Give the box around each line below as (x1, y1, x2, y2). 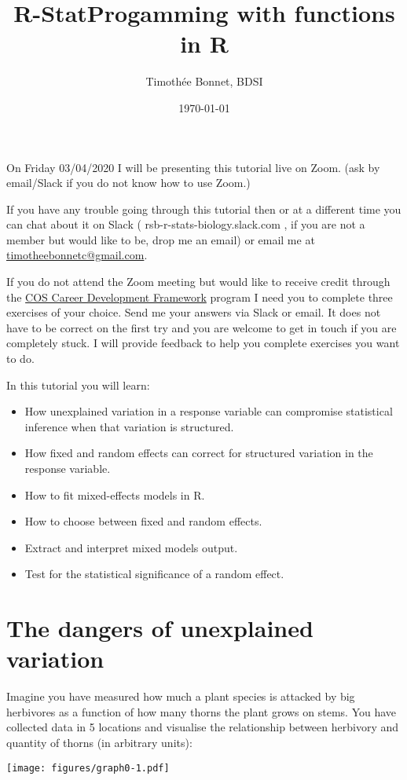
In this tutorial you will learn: (6, 376, 150, 393)
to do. (6, 350, 35, 367)
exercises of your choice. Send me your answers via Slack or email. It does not (6, 304, 381, 320)
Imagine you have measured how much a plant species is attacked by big (6, 688, 355, 705)
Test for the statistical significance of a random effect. (24, 566, 284, 582)
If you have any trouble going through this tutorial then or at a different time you (6, 200, 401, 217)
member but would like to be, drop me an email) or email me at (6, 231, 315, 247)
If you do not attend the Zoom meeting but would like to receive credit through (6, 273, 390, 290)
